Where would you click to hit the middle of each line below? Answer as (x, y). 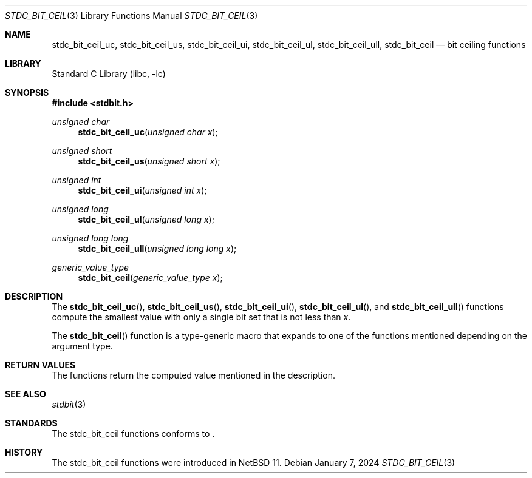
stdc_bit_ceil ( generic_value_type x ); (150, 278)
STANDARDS (31, 423)
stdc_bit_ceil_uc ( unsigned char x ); (148, 132)
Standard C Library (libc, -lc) (109, 74)
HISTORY (24, 452)
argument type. (82, 346)
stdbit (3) (69, 404)
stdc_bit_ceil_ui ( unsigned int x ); (142, 190)
